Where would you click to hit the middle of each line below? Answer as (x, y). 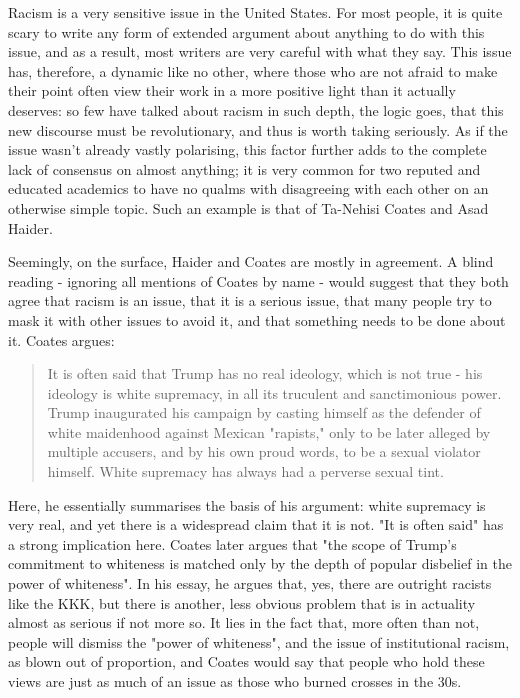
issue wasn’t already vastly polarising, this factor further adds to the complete (247, 149)
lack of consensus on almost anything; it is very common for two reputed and (244, 168)
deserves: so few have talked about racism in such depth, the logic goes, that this (256, 109)
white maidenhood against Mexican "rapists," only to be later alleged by (269, 431)
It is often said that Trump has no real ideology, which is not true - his (265, 373)
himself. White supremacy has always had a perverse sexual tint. (245, 471)
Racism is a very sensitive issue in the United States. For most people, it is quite (255, 12)
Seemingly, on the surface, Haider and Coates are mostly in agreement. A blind (251, 261)
